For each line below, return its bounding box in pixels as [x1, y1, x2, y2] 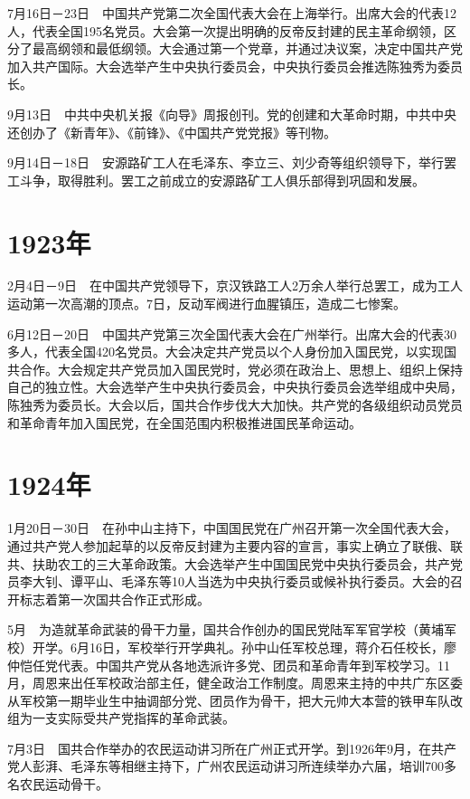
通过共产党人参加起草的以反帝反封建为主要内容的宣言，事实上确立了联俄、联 [7, 536, 463, 555]
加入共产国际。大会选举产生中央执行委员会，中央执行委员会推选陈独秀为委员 [7, 56, 463, 75]
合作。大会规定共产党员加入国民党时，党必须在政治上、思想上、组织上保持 [19, 359, 463, 378]
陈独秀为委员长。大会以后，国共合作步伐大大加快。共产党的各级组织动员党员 [7, 395, 463, 414]
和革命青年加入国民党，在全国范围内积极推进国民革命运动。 [7, 413, 362, 432]
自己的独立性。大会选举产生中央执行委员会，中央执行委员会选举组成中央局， [7, 377, 463, 396]
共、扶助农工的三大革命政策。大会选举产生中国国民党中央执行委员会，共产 [7, 554, 450, 573]
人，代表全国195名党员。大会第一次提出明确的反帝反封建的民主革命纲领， [7, 21, 444, 40]
